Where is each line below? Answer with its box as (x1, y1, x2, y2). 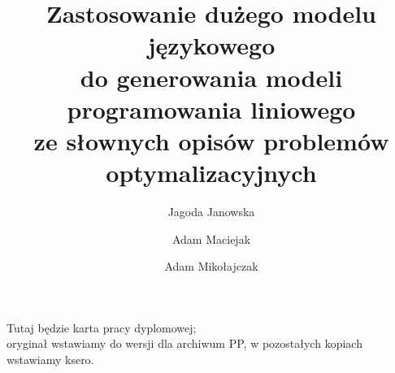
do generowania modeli (80, 60, 343, 93)
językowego (147, 28, 276, 62)
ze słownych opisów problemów (33, 124, 389, 157)
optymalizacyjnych (106, 156, 317, 189)
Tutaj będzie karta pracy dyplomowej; (7, 319, 197, 336)
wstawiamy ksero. (7, 351, 94, 368)
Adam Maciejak (171, 230, 251, 247)
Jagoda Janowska (167, 203, 255, 220)
